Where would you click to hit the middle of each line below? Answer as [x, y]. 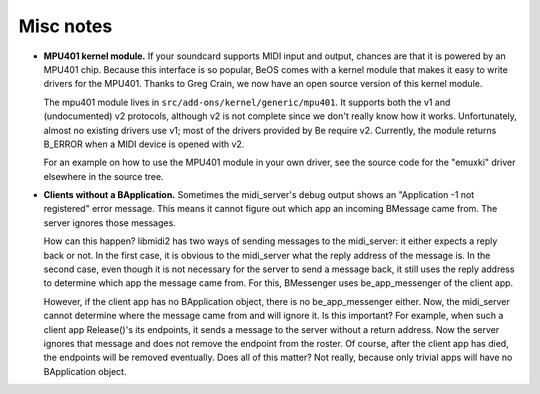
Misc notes [65, 26]
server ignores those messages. [110, 222]
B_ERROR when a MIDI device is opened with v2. [144, 144]
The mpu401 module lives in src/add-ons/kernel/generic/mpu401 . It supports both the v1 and [247, 102]
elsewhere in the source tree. [103, 176]
